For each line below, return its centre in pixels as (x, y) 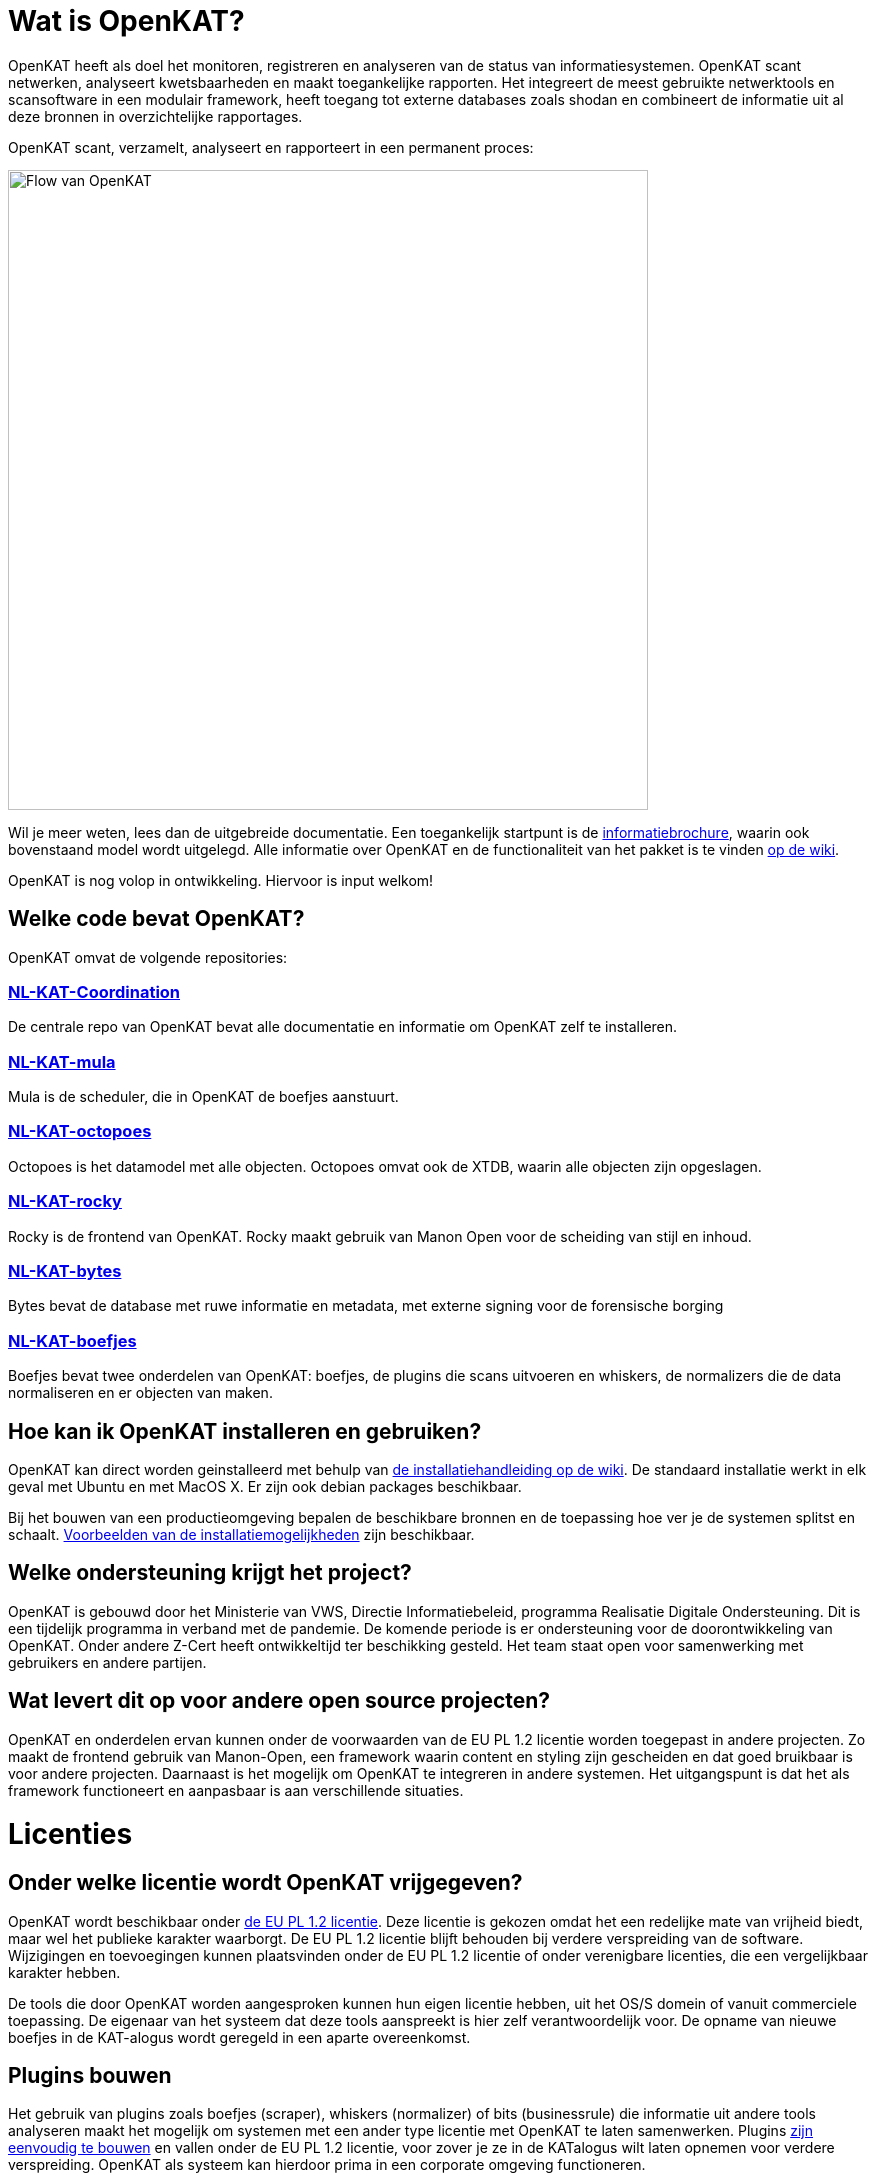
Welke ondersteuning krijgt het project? (210, 1573)
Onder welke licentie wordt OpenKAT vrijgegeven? (265, 1883)
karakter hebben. (64, 1972)
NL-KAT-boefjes (72, 1340)
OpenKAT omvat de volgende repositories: (148, 957)
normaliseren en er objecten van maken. (140, 1393)
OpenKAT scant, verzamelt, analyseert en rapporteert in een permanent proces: (271, 147)
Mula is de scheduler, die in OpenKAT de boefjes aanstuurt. (203, 1097)
